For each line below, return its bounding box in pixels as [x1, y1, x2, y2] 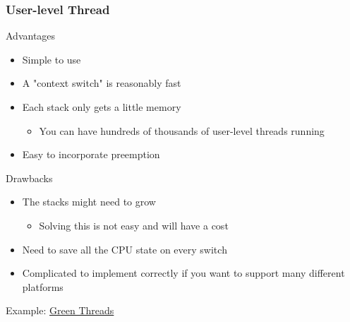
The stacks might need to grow [22, 194, 156, 209]
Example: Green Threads [6, 303, 114, 318]
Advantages [6, 28, 56, 43]
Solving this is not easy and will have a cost [39, 217, 229, 232]
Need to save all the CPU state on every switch [22, 241, 227, 256]
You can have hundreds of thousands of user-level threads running [39, 123, 325, 138]
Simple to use [22, 52, 81, 66]
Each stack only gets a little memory [22, 100, 181, 114]
